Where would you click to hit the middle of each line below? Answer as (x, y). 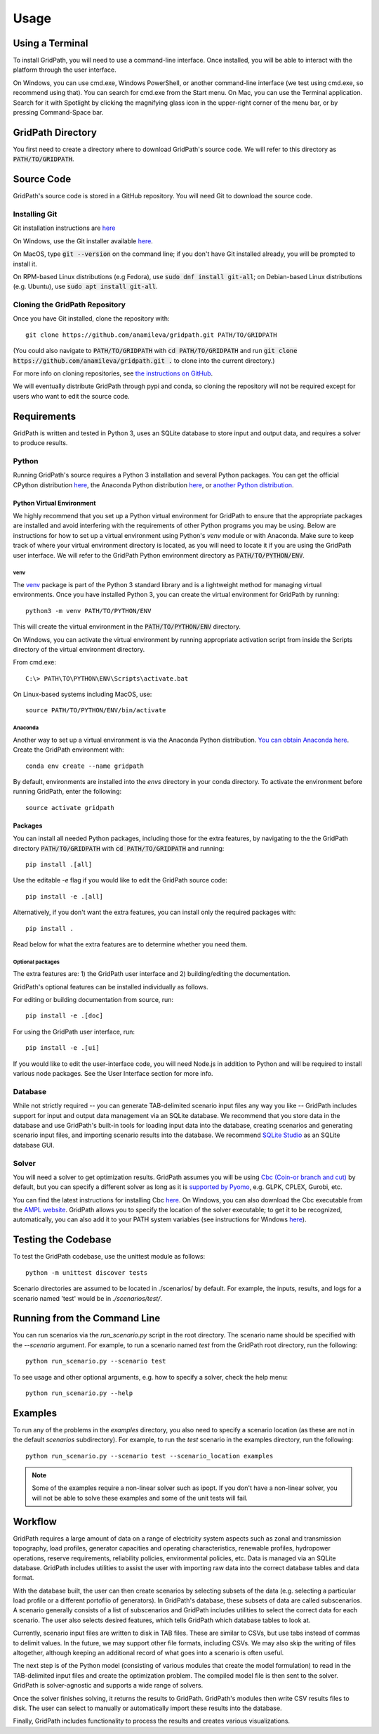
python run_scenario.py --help (79, 1393)
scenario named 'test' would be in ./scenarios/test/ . (88, 1298)
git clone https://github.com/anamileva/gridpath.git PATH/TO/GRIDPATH (151, 335)
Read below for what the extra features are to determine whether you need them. (130, 944)
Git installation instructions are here (64, 228)
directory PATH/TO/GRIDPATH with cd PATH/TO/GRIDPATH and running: (119, 848)
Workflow (35, 1521)
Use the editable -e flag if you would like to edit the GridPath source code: (120, 880)
